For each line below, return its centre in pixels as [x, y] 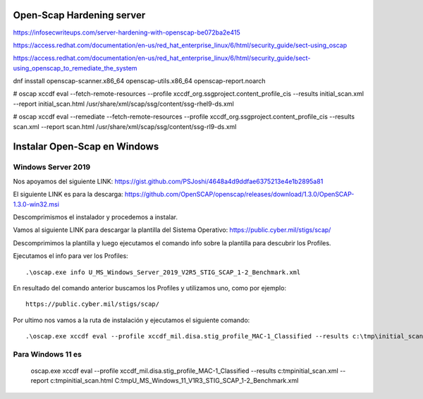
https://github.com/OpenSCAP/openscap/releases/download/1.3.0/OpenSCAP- [239, 195]
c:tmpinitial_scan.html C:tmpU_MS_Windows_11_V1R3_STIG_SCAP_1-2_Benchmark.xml [174, 381]
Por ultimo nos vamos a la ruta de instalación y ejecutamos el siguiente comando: [131, 320]
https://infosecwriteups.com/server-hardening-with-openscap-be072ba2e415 [127, 32]
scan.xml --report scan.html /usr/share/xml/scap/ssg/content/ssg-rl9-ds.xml [125, 126]
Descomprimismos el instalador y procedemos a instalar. [95, 217]
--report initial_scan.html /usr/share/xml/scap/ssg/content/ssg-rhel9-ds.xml [123, 104]
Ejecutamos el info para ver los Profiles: [70, 256]
